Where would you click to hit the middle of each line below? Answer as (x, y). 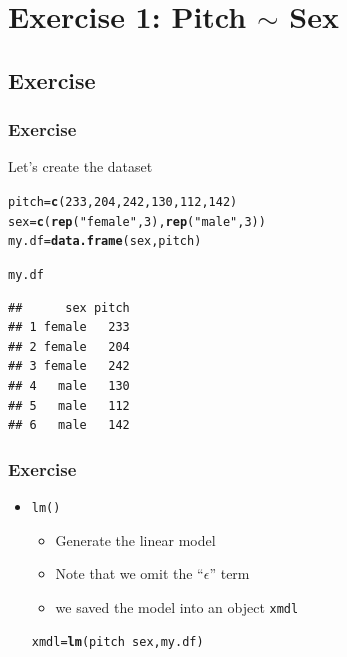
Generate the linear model (135, 539)
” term (229, 573)
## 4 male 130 (69, 385)
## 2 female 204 (69, 346)
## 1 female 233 (69, 327)
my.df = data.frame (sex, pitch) (105, 241)
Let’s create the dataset (80, 166)
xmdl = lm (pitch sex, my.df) (117, 642)
